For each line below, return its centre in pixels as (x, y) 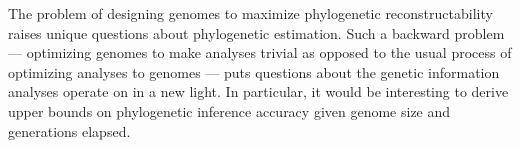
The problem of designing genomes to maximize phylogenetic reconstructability (250, 13)
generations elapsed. (69, 130)
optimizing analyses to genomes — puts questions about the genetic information (254, 71)
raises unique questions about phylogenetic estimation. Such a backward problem (256, 32)
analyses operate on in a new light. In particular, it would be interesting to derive (258, 91)
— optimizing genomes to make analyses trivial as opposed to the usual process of (260, 52)
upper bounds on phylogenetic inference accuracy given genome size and (229, 110)
